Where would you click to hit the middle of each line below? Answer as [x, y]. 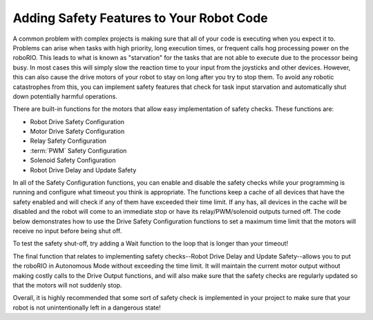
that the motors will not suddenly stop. [67, 285]
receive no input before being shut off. [67, 230]
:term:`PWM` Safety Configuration [78, 150]
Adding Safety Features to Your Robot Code [141, 18]
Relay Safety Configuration [68, 141]
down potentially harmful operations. [65, 96]
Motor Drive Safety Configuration [77, 132]
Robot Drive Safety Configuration [77, 121]
